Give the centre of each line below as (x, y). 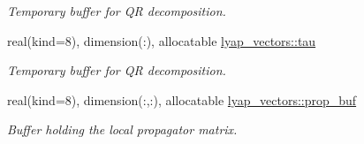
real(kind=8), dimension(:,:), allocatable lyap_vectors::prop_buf (182, 99)
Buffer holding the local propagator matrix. (122, 129)
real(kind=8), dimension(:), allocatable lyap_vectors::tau (162, 40)
